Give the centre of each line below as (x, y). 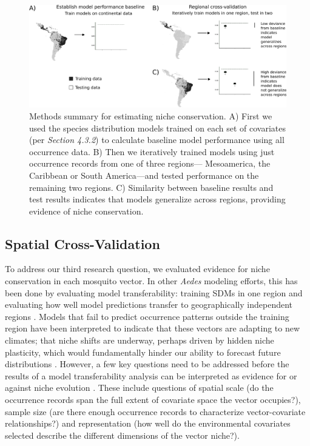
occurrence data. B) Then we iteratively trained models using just (152, 151)
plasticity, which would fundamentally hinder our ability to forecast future (143, 352)
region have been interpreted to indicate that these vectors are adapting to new (153, 328)
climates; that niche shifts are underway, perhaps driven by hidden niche (140, 340)
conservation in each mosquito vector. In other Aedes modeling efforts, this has (151, 281)
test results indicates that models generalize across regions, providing (157, 199)
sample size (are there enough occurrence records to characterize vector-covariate (155, 411)
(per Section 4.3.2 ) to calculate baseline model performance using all (157, 140)
